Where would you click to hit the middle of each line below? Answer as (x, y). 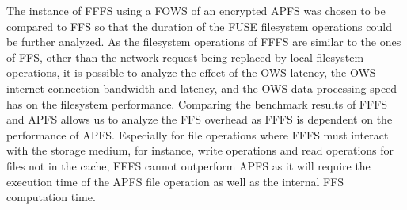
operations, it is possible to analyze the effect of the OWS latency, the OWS (191, 73)
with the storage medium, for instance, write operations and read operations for (200, 150)
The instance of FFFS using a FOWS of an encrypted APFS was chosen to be (196, 10)
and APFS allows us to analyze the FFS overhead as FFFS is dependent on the (200, 119)
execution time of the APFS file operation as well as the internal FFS (175, 181)
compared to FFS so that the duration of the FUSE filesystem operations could (199, 26)
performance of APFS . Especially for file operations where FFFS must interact (198, 134)
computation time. (51, 197)
